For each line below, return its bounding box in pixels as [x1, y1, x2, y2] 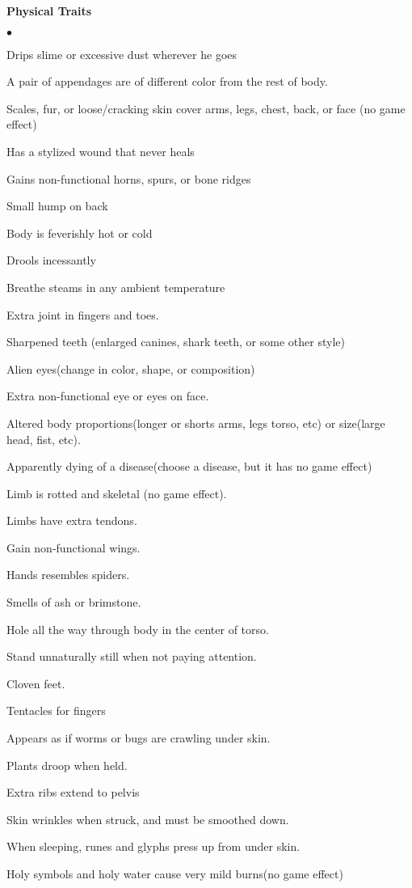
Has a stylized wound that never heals [6, 142, 195, 159]
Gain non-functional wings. [6, 539, 141, 556]
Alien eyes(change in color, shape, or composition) [6, 360, 255, 377]
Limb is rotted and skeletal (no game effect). [6, 484, 227, 501]
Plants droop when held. [6, 756, 128, 773]
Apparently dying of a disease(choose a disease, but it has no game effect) [6, 458, 372, 475]
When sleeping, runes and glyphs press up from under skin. [6, 838, 301, 855]
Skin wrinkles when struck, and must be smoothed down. [6, 810, 289, 827]
